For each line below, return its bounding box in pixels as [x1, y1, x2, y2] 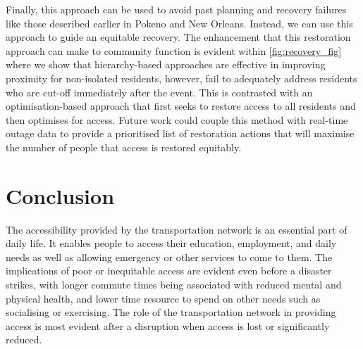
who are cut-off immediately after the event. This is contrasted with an [6, 84, 313, 99]
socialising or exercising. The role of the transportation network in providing [6, 305, 336, 319]
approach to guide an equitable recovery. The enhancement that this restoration [6, 30, 351, 44]
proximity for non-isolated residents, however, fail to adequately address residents [6, 70, 357, 85]
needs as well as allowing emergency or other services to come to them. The [6, 249, 333, 264]
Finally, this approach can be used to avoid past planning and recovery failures [6, 2, 347, 16]
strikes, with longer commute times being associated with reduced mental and [6, 277, 342, 292]
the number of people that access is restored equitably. [6, 139, 242, 154]
